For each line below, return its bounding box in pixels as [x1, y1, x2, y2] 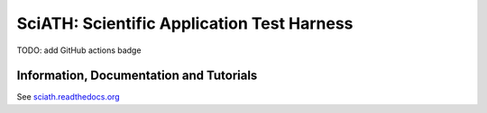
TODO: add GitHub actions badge [16, 45, 142, 56]
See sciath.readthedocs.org [16, 91, 121, 102]
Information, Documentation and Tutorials [16, 68, 258, 83]
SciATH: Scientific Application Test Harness [16, 13, 354, 33]
